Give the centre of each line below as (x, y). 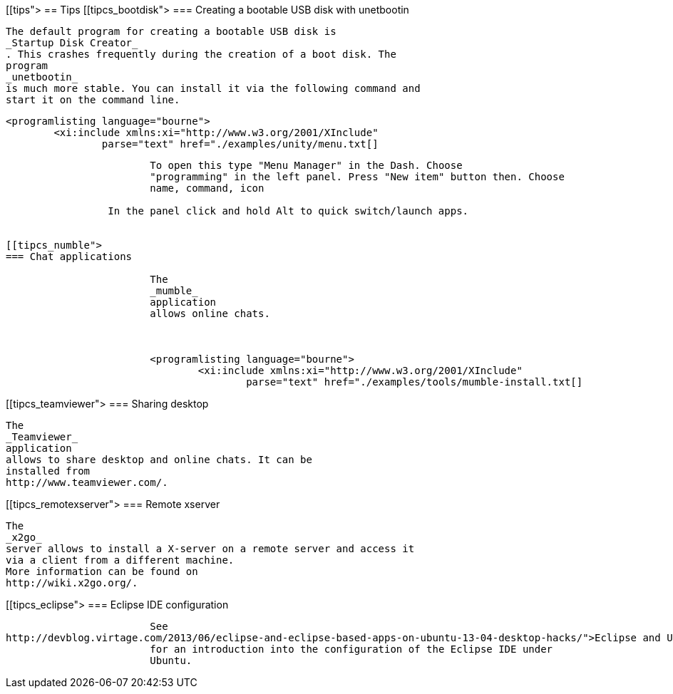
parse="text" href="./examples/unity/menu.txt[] (240, 144)
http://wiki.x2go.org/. (72, 583)
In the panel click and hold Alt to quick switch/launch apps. (288, 211)
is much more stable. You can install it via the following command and (213, 88)
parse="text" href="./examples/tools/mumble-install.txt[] (415, 382)
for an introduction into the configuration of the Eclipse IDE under (351, 649)
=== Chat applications (69, 257)
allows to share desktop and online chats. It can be (159, 460)
